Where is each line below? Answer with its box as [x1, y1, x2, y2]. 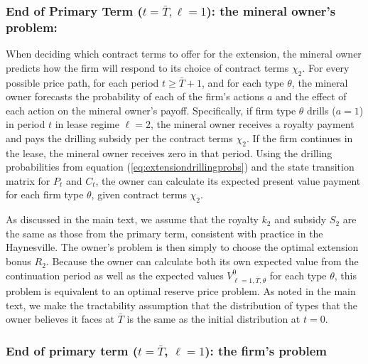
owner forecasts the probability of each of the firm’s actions [6, 89, 264, 104]
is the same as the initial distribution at [126, 311, 301, 326]
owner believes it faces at [6, 311, 114, 326]
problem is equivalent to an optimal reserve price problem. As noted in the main [6, 283, 356, 298]
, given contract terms [91, 187, 187, 202]
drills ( [307, 102, 336, 117]
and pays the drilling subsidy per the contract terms [6, 130, 233, 145]
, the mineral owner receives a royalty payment [150, 117, 355, 132]
